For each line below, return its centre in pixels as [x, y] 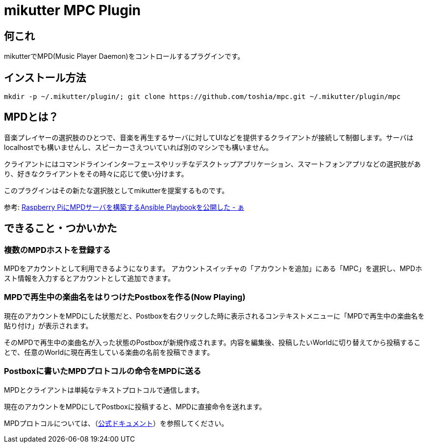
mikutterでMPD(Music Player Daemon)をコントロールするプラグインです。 [124, 56]
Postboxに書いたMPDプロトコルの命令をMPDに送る [103, 371]
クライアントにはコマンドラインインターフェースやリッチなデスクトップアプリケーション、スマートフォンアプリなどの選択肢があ [213, 164]
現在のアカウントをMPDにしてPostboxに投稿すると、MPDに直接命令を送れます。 [135, 406]
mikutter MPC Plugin [72, 10]
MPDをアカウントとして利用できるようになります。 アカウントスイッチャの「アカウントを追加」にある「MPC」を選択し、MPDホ [213, 269]
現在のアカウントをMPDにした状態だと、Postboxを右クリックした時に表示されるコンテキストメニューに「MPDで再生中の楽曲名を [214, 316]
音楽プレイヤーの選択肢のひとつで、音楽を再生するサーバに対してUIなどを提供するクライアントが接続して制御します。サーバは [209, 137]
